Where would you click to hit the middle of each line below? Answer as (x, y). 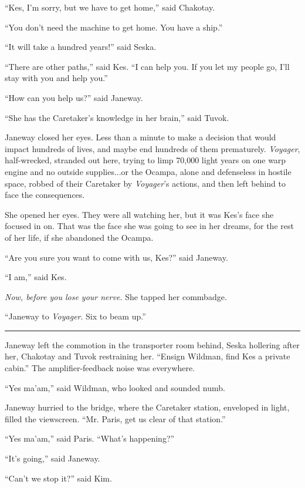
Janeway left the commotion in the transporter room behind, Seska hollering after (152, 344)
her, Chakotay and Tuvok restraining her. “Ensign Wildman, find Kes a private (148, 356)
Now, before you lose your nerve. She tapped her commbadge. (116, 296)
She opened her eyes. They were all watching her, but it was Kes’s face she (139, 214)
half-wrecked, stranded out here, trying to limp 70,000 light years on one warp (145, 160)
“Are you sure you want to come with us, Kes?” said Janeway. (116, 257)
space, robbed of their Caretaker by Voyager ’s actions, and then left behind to (145, 183)
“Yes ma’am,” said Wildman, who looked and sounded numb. (115, 387)
